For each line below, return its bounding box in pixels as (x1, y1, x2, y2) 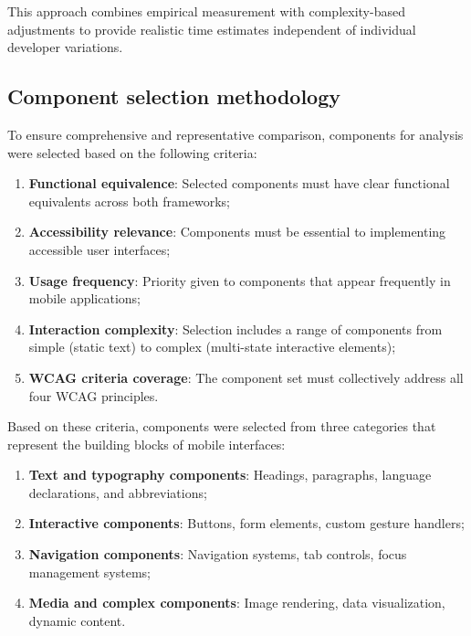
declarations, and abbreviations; (28, 482, 207, 502)
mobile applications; (28, 289, 141, 308)
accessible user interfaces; (28, 239, 171, 259)
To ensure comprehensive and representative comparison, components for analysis (7, 124, 464, 143)
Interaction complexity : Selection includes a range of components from (28, 319, 443, 338)
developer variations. (7, 37, 123, 57)
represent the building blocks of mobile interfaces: (7, 434, 286, 453)
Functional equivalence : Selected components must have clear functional (28, 174, 450, 193)
